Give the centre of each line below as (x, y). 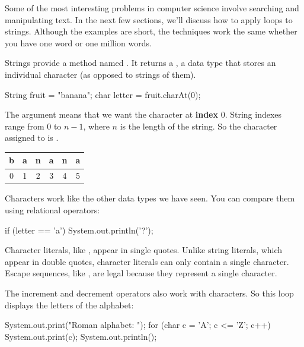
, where (96, 126)
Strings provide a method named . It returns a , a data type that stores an (140, 63)
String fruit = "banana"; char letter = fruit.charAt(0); (103, 94)
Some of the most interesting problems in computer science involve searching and (152, 8)
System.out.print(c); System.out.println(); (81, 336)
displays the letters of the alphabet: (69, 305)
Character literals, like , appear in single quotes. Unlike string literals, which (144, 250)
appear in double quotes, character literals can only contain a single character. (147, 261)
